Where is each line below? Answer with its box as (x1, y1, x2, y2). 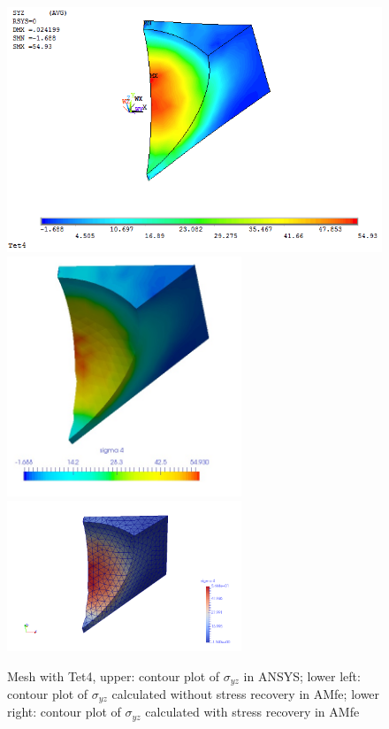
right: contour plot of (7, 702, 121, 721)
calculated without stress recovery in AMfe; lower (111, 684, 380, 702)
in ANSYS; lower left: (243, 666, 361, 685)
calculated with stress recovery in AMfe (145, 702, 360, 721)
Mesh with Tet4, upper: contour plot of (7, 666, 220, 685)
